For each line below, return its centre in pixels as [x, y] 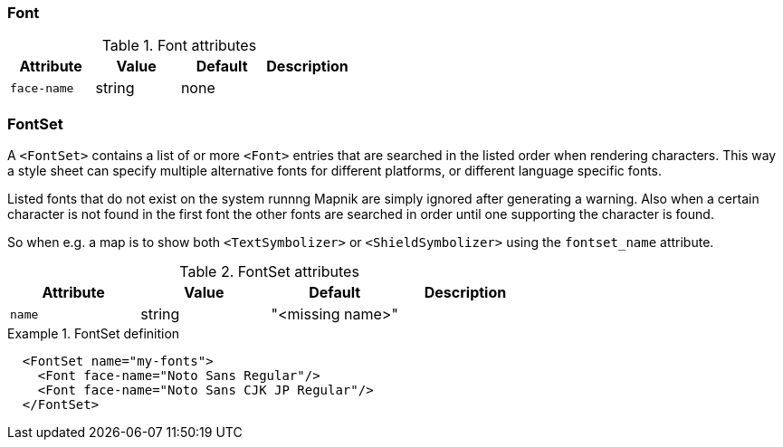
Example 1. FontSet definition [94, 334]
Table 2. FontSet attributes [269, 272]
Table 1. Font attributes [179, 46]
